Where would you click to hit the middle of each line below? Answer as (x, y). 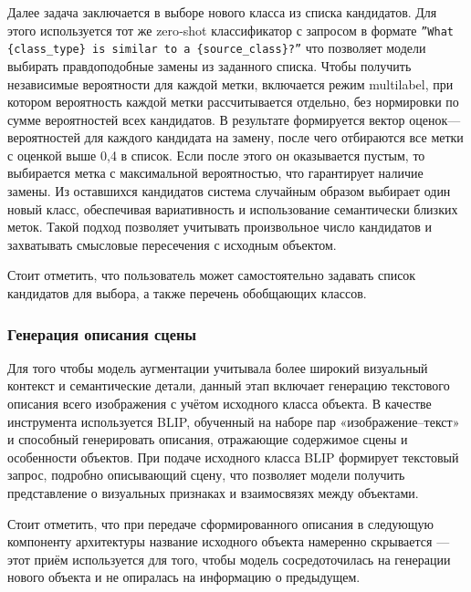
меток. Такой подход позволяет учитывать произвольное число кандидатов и (220, 227)
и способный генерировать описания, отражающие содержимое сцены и (208, 439)
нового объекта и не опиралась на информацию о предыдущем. (184, 577)
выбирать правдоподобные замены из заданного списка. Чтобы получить (209, 65)
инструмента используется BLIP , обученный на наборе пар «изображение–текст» (234, 421)
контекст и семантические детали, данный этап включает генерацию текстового (229, 385)
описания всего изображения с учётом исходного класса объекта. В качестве (220, 404)
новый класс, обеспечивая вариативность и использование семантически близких (233, 208)
